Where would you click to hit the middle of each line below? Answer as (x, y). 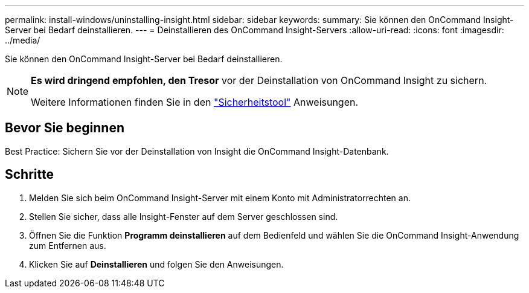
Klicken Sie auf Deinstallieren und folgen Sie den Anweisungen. (156, 264)
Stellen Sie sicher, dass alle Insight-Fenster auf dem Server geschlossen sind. (184, 216)
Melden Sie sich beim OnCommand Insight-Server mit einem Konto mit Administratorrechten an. (220, 198)
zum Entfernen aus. (68, 245)
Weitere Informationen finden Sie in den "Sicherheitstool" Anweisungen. (195, 102)
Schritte (29, 175)
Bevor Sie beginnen (65, 128)
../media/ (23, 40)
